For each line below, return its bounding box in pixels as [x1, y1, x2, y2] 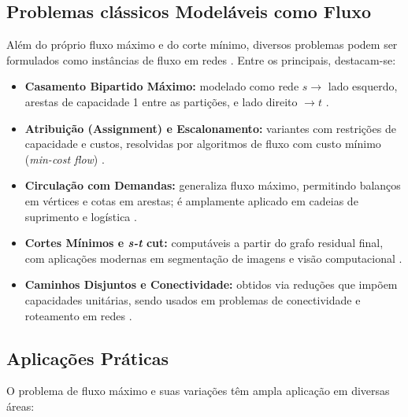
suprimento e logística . [24, 208, 137, 224]
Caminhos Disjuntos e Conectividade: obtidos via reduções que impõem [24, 276, 398, 293]
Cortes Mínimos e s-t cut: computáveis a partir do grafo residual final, [24, 234, 384, 251]
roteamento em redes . [24, 307, 132, 323]
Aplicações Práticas [6, 345, 169, 370]
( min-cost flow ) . [24, 150, 105, 167]
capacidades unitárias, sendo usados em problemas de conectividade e [24, 291, 361, 308]
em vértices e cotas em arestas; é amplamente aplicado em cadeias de [24, 192, 358, 208]
